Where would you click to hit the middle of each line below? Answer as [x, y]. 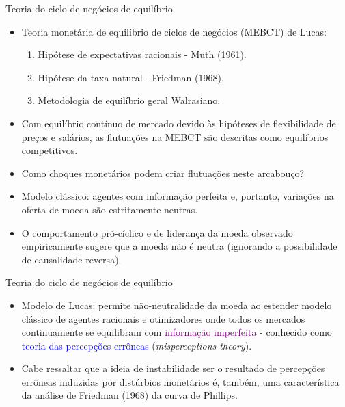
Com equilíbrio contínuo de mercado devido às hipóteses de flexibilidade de [179, 123]
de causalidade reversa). [71, 259]
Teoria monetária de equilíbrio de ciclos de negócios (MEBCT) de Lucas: [174, 31]
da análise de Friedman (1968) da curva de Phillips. [129, 395]
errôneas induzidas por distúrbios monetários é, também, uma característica [180, 381]
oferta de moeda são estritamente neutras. [110, 209]
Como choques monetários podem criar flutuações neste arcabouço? [163, 173]
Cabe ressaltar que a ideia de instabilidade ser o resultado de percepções [173, 368]
